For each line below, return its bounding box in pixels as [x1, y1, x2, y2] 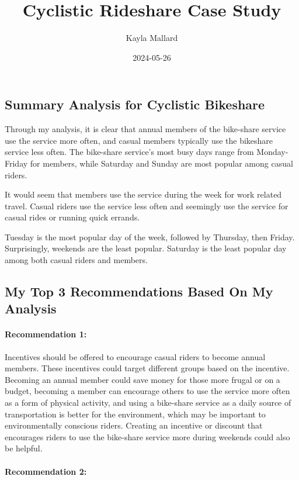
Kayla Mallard [126, 32, 178, 44]
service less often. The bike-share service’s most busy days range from [5, 146, 254, 158]
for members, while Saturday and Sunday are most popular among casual [30, 157, 293, 169]
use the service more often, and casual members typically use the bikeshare [5, 134, 273, 146]
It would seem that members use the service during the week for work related [5, 188, 282, 201]
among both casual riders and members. [5, 254, 148, 266]
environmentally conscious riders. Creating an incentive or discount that [5, 419, 263, 431]
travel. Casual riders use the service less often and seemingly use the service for [5, 199, 288, 212]
